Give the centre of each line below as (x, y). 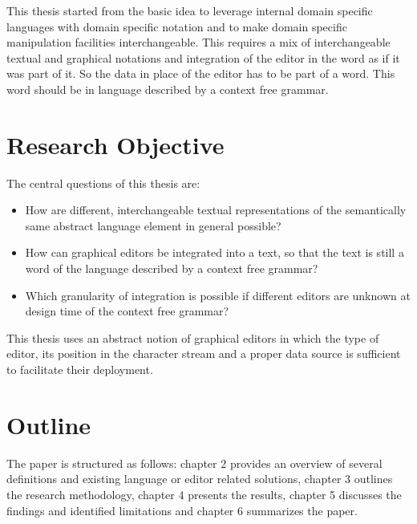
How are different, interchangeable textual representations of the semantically (216, 210)
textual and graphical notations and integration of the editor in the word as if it (203, 57)
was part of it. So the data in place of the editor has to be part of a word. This (201, 73)
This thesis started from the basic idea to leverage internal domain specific (190, 10)
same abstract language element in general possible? (153, 225)
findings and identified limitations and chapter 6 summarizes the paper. (182, 510)
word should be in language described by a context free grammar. (168, 89)
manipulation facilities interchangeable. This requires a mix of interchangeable (198, 42)
